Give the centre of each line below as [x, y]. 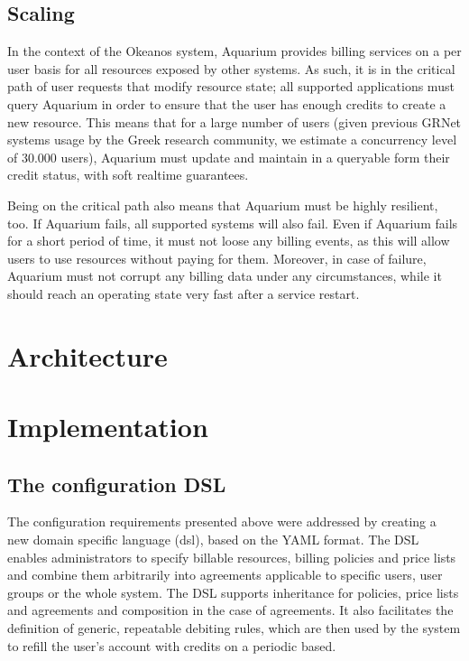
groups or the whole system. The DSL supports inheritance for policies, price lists [233, 592]
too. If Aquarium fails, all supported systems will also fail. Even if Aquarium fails [233, 223]
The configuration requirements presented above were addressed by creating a [222, 521]
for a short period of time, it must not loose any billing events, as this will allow [229, 241]
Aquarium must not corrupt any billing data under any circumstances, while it [225, 276]
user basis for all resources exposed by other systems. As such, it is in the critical [231, 68]
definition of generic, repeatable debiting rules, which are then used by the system [234, 628]
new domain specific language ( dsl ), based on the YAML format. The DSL [213, 540]
